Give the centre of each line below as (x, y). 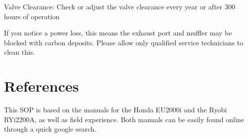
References (42, 86)
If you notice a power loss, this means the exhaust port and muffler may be (118, 33)
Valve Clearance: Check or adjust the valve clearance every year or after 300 (120, 6)
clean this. (20, 52)
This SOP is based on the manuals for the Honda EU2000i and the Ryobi (116, 110)
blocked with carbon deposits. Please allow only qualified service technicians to (124, 42)
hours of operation (32, 16)
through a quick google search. (50, 129)
